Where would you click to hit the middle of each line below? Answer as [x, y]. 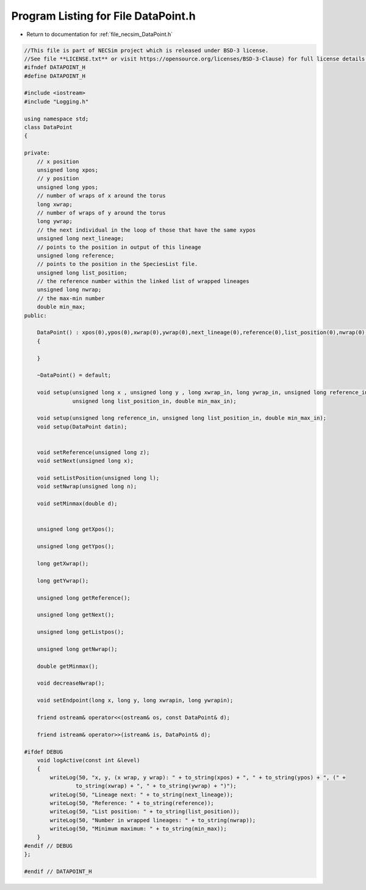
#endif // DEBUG [48, 846]
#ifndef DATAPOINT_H [55, 68]
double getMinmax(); [68, 666]
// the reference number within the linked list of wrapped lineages [143, 281]
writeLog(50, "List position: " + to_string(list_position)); [145, 812]
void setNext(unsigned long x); [85, 461]
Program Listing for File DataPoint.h [103, 16]
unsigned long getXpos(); [76, 529]
